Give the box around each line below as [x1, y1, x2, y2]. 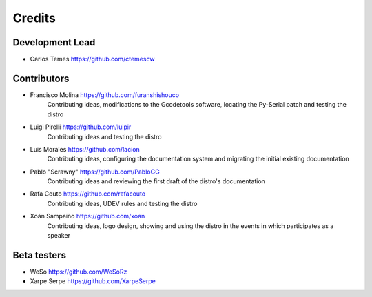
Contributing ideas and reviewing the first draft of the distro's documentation [47, 177, 265, 185]
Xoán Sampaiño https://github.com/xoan [30, 212, 145, 221]
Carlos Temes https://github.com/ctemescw [30, 55, 155, 63]
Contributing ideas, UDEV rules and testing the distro [47, 199, 198, 207]
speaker [47, 232, 70, 240]
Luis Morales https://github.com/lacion [30, 145, 141, 153]
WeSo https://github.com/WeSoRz [30, 267, 127, 276]
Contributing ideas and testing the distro [47, 132, 162, 141]
